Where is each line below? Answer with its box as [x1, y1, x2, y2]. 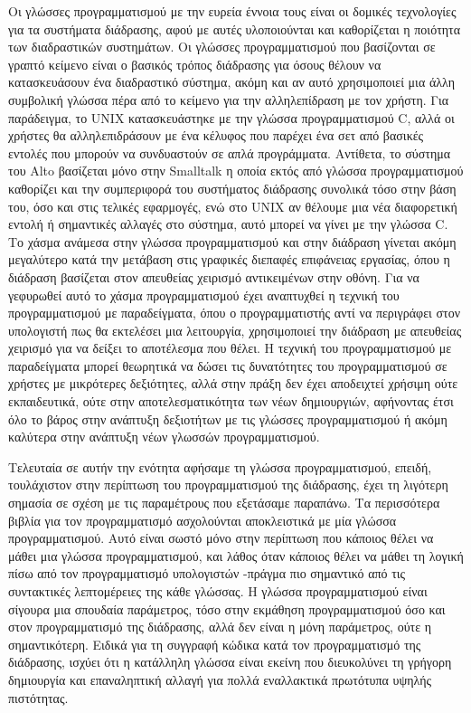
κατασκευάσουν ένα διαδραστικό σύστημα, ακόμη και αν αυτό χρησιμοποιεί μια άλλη [8, 72, 455, 91]
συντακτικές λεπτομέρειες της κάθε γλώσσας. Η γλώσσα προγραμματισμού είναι [8, 582, 428, 600]
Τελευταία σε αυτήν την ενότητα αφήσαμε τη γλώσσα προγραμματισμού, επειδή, [8, 457, 432, 476]
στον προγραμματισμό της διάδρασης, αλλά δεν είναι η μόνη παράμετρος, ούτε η [8, 617, 432, 636]
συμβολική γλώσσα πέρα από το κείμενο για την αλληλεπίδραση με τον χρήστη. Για [8, 90, 449, 109]
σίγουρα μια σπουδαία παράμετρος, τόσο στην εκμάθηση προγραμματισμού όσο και [8, 599, 446, 618]
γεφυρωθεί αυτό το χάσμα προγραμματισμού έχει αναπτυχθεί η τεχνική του [8, 285, 400, 304]
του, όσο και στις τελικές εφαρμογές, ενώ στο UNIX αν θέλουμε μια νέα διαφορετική [8, 196, 457, 215]
